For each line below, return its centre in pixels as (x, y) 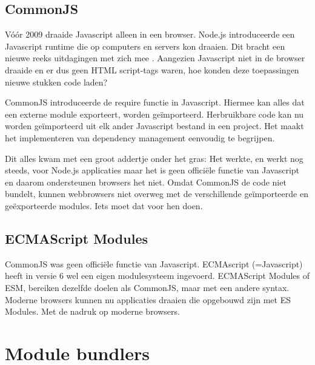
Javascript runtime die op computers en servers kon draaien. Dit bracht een (145, 46)
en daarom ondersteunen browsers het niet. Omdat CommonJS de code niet (146, 182)
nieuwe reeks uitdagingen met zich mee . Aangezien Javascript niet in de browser (155, 58)
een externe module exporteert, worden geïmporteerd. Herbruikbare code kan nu (154, 114)
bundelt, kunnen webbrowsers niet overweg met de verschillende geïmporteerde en (157, 194)
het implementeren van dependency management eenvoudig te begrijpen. (140, 137)
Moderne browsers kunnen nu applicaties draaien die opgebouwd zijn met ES (148, 299)
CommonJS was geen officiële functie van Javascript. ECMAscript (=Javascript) (154, 263)
